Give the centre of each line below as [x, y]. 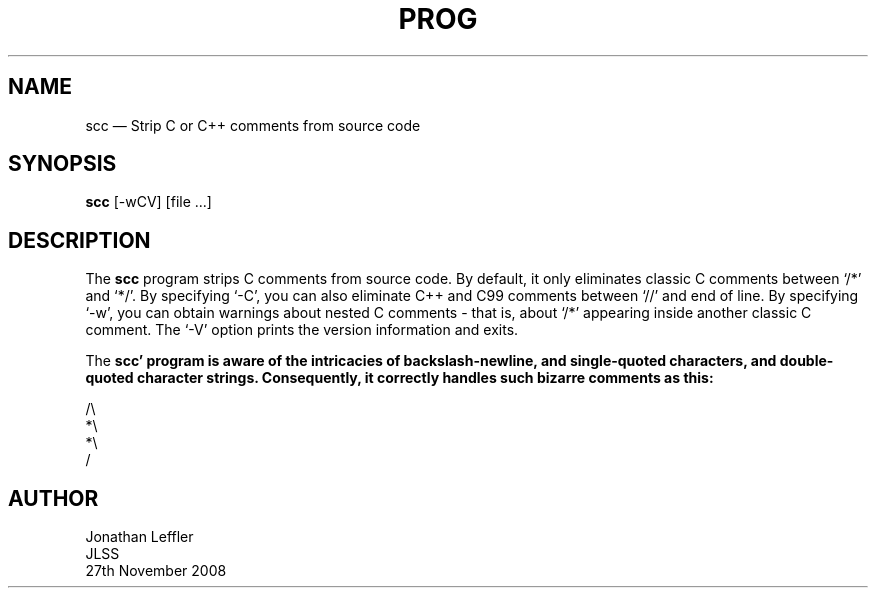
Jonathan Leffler [139, 537]
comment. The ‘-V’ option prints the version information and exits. [302, 330]
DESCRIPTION [79, 240]
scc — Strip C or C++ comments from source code [253, 125]
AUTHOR [53, 498]
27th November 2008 [156, 571]
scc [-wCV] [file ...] [148, 202]
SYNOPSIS [62, 164]
